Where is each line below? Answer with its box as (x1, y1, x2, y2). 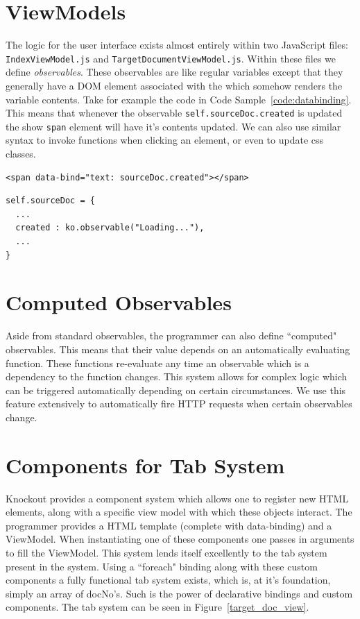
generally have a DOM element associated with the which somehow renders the (6, 78, 343, 92)
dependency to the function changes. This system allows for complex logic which (6, 369, 348, 384)
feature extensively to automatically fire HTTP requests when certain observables (6, 396, 352, 411)
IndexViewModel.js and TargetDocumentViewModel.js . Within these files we (6, 51, 336, 65)
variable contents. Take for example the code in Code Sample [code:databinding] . (6, 92, 352, 106)
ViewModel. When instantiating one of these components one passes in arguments (6, 532, 354, 546)
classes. (6, 146, 36, 161)
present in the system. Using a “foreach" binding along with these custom (6, 559, 318, 573)
